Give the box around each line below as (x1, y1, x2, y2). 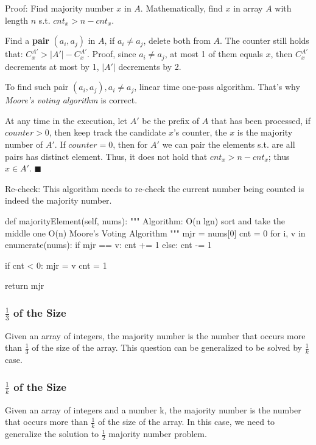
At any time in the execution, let (5, 114, 128, 126)
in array (233, 2, 263, 14)
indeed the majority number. (5, 194, 112, 207)
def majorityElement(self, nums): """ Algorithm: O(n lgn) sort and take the (5, 214, 285, 227)
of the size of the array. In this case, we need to (98, 415, 275, 428)
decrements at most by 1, (5, 60, 99, 72)
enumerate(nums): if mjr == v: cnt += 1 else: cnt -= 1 (5, 238, 212, 251)
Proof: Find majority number (5, 2, 114, 14)
